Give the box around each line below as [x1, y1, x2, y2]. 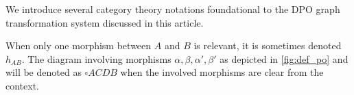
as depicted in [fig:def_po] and [220, 51, 349, 66]
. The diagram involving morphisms [21, 51, 172, 66]
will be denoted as [5, 65, 82, 79]
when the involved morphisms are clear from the [120, 65, 324, 79]
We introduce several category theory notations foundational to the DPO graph [5, 2, 340, 16]
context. [5, 78, 39, 92]
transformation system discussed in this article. [5, 15, 204, 29]
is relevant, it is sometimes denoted [193, 38, 342, 53]
